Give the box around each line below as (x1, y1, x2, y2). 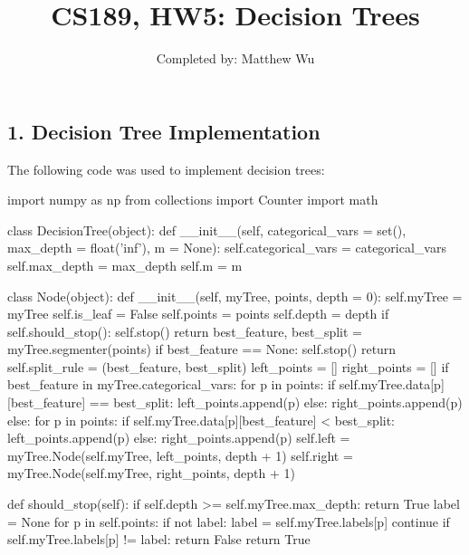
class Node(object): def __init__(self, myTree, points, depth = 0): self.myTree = (7, 286, 463, 305)
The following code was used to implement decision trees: (7, 159, 325, 178)
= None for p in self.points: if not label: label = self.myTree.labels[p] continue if (7, 512, 450, 531)
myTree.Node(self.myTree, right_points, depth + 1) (7, 464, 296, 483)
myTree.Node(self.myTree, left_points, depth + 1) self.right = (7, 445, 353, 464)
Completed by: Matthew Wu (156, 49, 315, 68)
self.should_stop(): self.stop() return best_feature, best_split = (7, 321, 362, 340)
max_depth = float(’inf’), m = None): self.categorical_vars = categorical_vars (7, 238, 446, 257)
